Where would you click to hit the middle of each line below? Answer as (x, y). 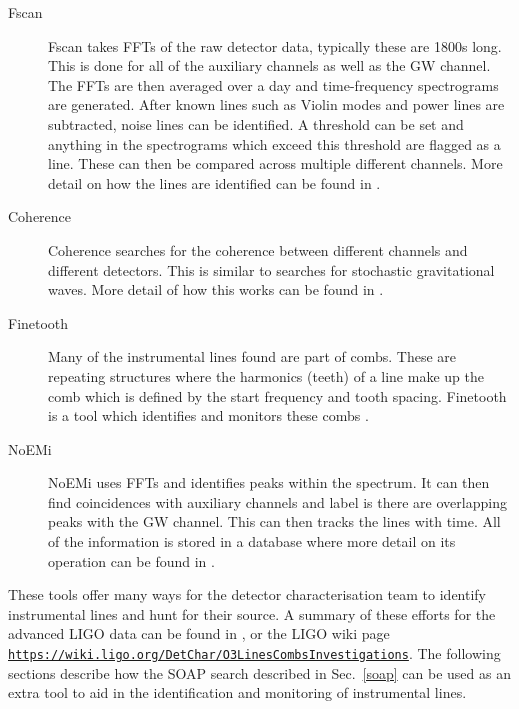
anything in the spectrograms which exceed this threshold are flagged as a (274, 143)
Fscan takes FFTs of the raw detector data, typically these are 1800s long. (275, 45)
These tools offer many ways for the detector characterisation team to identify (247, 594)
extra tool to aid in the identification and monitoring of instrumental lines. (237, 692)
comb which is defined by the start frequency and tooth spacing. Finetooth (277, 395)
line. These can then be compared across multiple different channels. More (275, 163)
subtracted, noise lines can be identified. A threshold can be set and (256, 123)
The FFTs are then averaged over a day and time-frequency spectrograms (273, 84)
